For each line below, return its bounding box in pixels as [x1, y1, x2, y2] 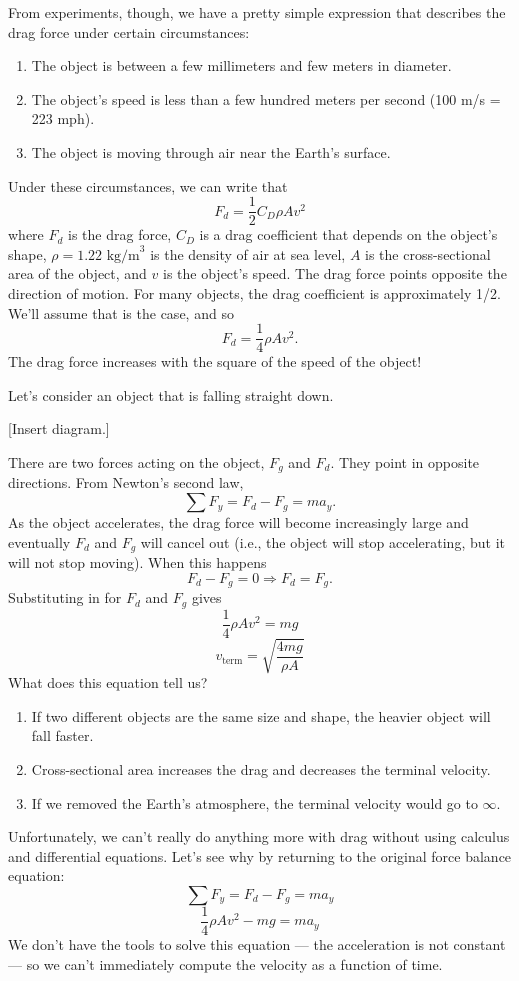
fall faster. [31, 725, 94, 746]
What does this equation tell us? [8, 672, 208, 693]
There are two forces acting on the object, [8, 452, 265, 473]
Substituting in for [8, 587, 122, 608]
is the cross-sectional [365, 243, 491, 264]
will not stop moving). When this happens [8, 552, 267, 573]
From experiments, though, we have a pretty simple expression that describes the [8, 2, 506, 22]
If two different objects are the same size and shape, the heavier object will [31, 705, 491, 726]
